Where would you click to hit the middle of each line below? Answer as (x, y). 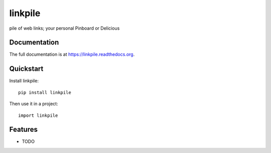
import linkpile (38, 115)
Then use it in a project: (34, 104)
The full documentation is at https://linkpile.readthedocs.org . (72, 54)
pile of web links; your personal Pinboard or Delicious (64, 28)
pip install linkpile (45, 92)
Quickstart (26, 69)
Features (23, 130)
